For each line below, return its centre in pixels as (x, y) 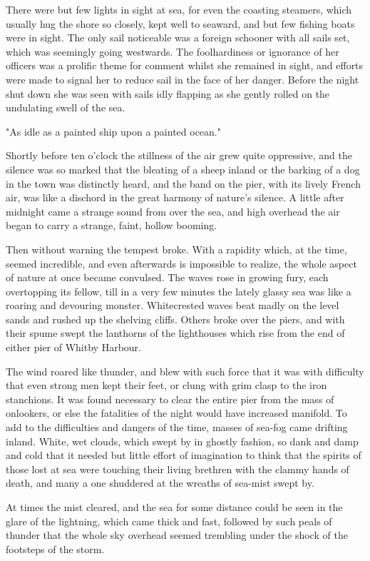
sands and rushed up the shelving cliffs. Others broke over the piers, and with (175, 319)
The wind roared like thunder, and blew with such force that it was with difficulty (185, 371)
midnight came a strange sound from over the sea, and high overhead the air (173, 211)
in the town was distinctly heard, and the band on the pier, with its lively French (183, 183)
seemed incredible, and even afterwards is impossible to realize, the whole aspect (181, 263)
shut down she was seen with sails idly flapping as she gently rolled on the (168, 93)
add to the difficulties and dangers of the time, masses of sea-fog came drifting (177, 427)
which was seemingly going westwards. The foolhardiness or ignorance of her (173, 51)
